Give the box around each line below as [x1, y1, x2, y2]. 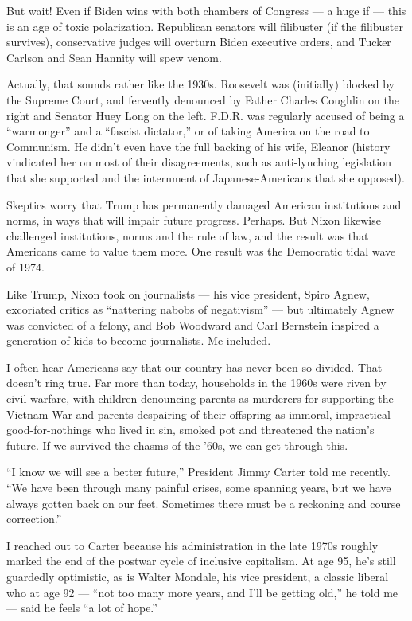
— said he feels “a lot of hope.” [6, 600, 157, 616]
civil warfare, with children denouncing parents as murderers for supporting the [6, 390, 394, 407]
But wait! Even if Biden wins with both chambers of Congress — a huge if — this [6, 2, 406, 18]
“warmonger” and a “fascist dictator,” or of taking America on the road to [6, 123, 370, 139]
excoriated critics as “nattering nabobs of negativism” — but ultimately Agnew [6, 301, 395, 318]
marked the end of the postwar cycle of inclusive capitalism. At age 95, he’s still [6, 553, 396, 569]
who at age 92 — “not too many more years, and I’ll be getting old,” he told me [6, 584, 398, 600]
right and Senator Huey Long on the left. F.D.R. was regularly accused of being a [6, 107, 405, 123]
